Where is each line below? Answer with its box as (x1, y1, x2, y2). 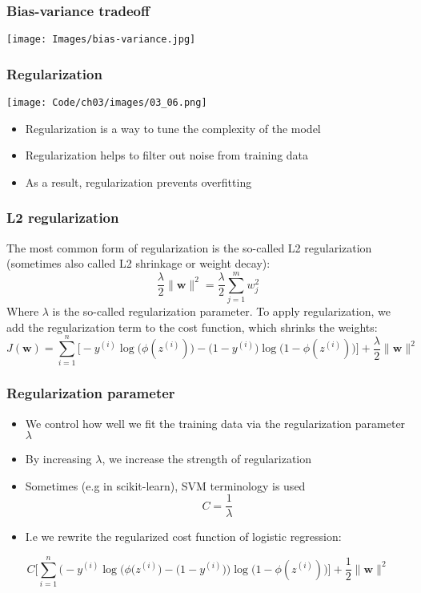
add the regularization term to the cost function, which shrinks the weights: (6, 318, 378, 335)
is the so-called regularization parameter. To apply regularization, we (52, 303, 391, 320)
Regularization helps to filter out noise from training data (25, 147, 309, 163)
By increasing (25, 450, 92, 467)
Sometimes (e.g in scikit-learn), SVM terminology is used (25, 477, 306, 494)
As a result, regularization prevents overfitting (25, 173, 252, 190)
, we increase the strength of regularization (102, 450, 312, 467)
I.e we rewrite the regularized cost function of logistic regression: (25, 528, 342, 545)
